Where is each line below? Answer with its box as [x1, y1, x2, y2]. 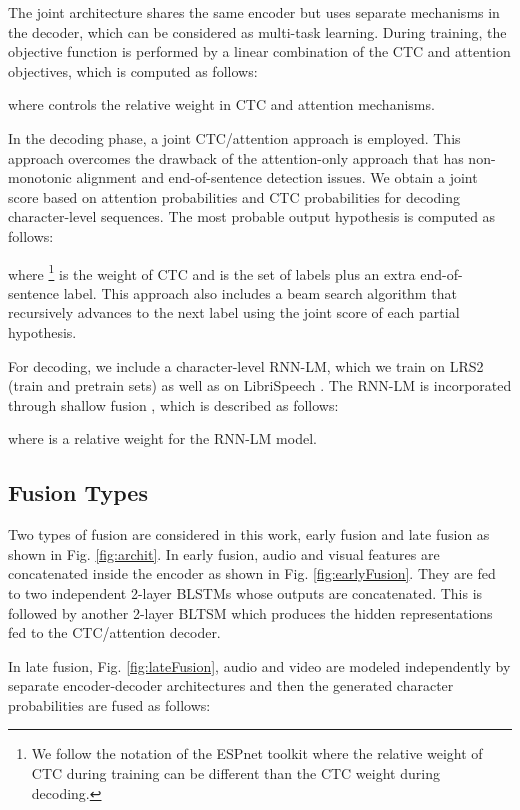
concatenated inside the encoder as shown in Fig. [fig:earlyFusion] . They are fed [8, 563, 496, 584]
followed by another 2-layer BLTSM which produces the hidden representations [8, 602, 493, 623]
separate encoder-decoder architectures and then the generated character [8, 675, 454, 696]
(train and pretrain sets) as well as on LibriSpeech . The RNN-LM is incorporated [8, 375, 512, 396]
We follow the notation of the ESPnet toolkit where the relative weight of [31, 743, 483, 764]
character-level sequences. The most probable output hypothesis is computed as [8, 206, 496, 227]
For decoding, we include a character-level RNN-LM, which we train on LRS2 [8, 355, 484, 376]
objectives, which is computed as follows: [8, 60, 258, 81]
